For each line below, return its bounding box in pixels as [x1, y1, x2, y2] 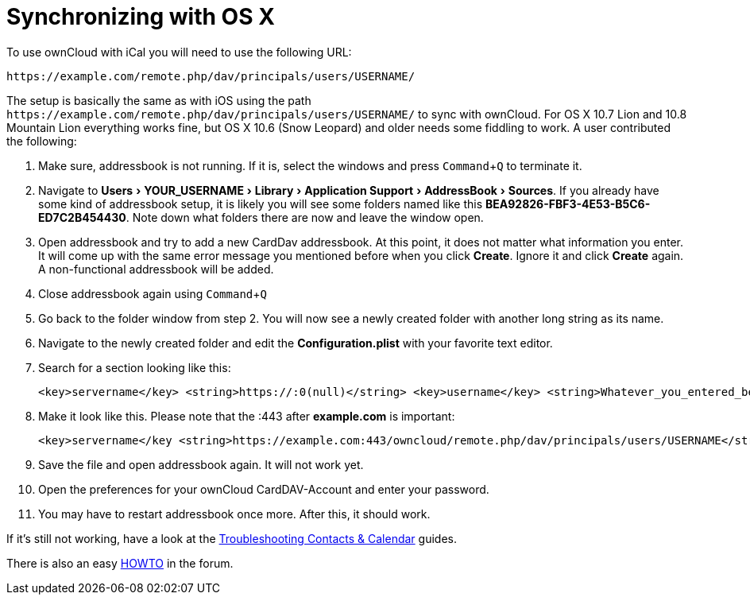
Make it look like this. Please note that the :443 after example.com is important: [38, 409, 455, 423]
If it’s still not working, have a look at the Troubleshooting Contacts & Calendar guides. [6, 531, 457, 545]
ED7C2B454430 [38, 210, 126, 224]
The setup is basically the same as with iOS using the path [6, 93, 311, 107]
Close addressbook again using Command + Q [38, 286, 267, 300]
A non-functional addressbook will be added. [38, 262, 274, 276]
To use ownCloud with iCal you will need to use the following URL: [6, 45, 352, 59]
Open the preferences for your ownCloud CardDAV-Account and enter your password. [38, 482, 489, 496]
